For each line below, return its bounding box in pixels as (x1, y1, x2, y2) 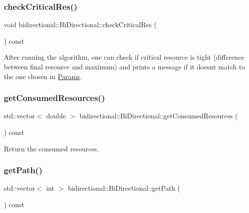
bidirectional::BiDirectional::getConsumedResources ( (79, 111, 238, 121)
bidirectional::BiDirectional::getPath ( (67, 183, 181, 193)
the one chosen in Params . (4, 71, 82, 81)
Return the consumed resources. (4, 143, 99, 153)
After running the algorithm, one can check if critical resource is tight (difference (4, 52, 245, 62)
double (46, 111, 66, 121)
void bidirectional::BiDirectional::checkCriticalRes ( (4, 19, 157, 30)
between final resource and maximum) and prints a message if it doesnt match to (4, 62, 245, 71)
